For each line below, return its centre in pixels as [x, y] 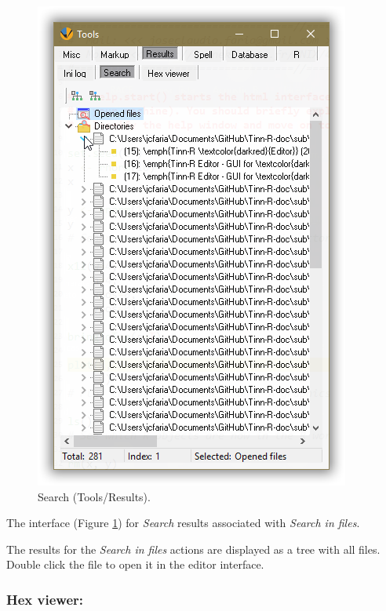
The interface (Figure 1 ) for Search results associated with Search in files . [183, 523]
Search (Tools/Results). [94, 496]
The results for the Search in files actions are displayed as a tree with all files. [193, 549]
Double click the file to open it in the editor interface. [135, 564]
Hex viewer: [45, 599]
